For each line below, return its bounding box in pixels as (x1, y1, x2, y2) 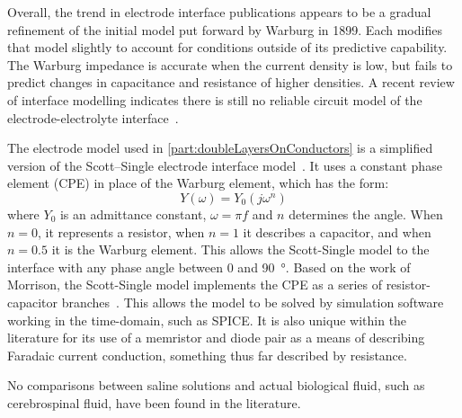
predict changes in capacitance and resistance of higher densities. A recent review (7, 73, 455, 92)
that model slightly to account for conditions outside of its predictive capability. (7, 38, 448, 57)
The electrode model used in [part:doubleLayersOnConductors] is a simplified (7, 138, 433, 157)
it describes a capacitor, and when (243, 222, 431, 241)
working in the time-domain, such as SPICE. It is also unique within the (7, 310, 407, 329)
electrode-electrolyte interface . (7, 108, 179, 127)
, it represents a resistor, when (38, 222, 205, 241)
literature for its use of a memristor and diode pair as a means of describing (7, 328, 425, 347)
